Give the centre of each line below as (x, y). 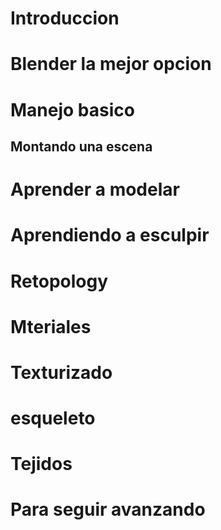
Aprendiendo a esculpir (110, 235)
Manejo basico (72, 109)
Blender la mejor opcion (111, 64)
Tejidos (41, 464)
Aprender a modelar (95, 189)
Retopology (59, 281)
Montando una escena (81, 146)
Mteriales (51, 326)
